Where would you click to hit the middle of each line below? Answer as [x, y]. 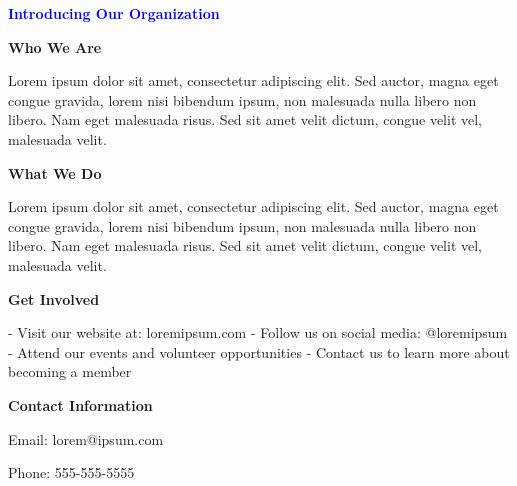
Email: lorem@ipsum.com [86, 438]
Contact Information [80, 404]
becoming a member [70, 371]
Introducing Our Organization [114, 13]
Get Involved [54, 298]
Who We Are [55, 46]
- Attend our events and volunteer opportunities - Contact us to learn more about [259, 351]
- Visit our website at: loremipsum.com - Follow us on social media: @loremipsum [258, 332]
